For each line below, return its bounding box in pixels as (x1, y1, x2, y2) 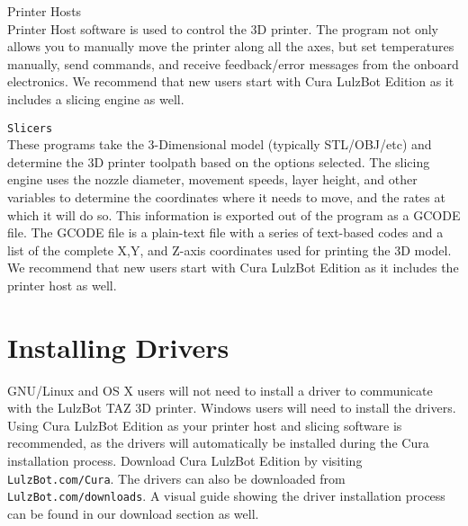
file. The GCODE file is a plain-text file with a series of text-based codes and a (7, 223, 444, 242)
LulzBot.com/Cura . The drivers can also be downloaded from (7, 468, 346, 487)
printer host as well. (7, 275, 117, 294)
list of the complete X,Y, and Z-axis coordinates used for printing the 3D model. (7, 240, 452, 259)
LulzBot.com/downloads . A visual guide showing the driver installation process (7, 486, 445, 505)
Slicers (7, 121, 53, 135)
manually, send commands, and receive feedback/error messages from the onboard (7, 54, 459, 73)
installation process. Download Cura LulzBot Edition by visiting (7, 451, 363, 470)
